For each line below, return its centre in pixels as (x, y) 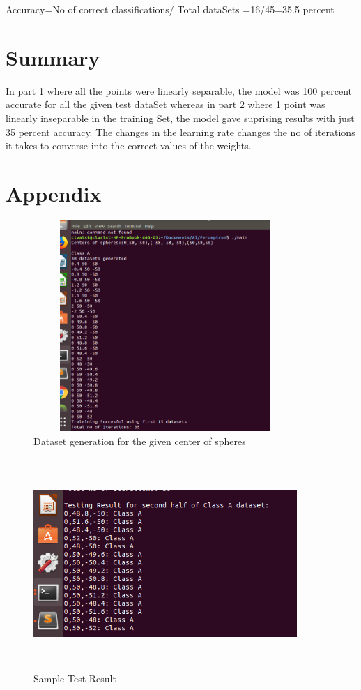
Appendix (54, 193)
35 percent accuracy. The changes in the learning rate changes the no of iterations (180, 132)
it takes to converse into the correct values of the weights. (129, 145)
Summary (53, 57)
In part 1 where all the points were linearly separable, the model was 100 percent (179, 90)
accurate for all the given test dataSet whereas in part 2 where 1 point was (166, 104)
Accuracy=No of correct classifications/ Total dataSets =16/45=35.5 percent (170, 9)
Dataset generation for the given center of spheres (140, 441)
